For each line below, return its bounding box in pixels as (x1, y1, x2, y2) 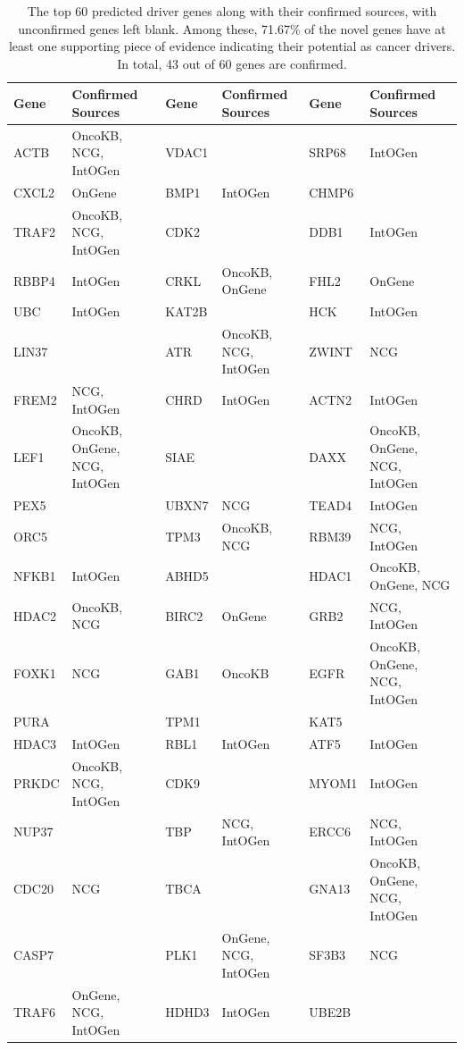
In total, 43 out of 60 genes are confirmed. (117, 54, 347, 72)
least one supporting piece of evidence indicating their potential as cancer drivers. (8, 37, 456, 55)
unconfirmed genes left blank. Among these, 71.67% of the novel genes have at (18, 19, 446, 38)
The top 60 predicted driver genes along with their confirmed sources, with (27, 2, 437, 20)
